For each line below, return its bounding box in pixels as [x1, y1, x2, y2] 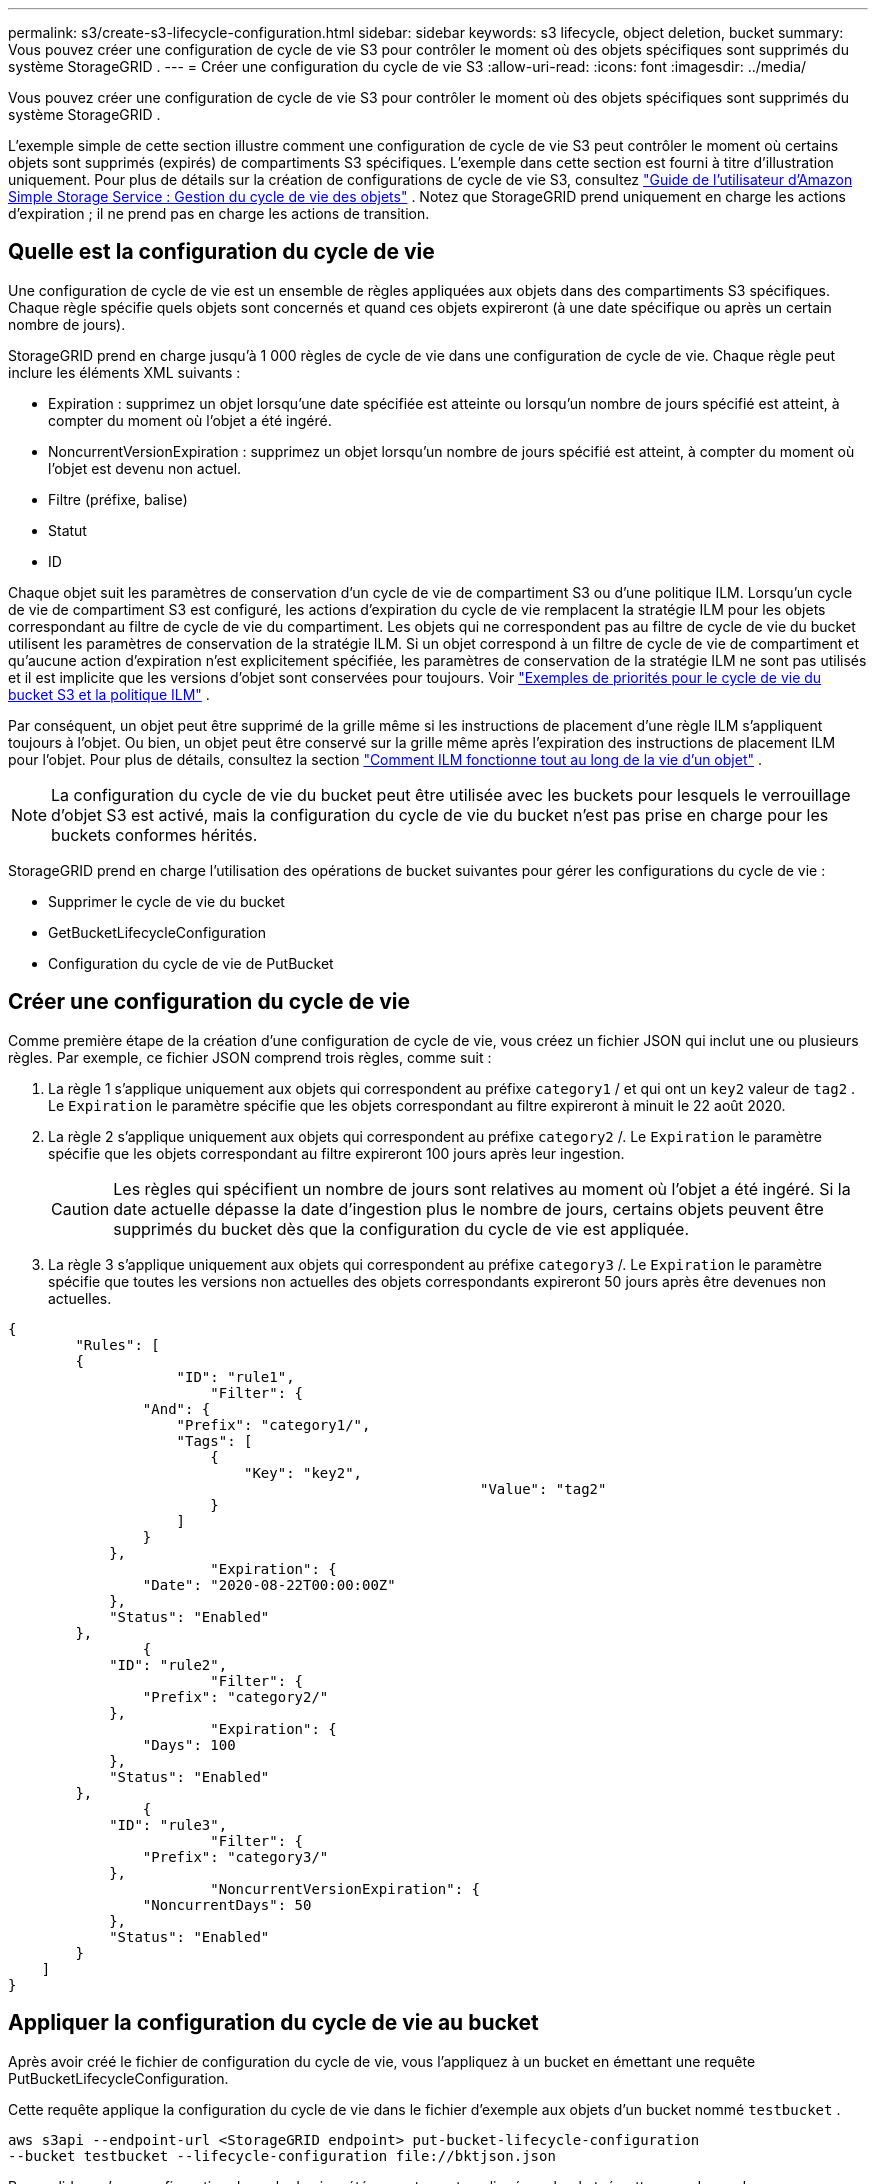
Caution [51, 1198, 110, 1219]
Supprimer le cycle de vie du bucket [48, 892, 285, 910]
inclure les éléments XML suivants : [8, 363, 241, 381]
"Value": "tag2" [480, 1480, 607, 1497]
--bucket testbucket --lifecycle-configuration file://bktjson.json [8, 2147, 556, 2164]
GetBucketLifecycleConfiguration [48, 923, 266, 941]
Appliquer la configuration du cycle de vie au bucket [8, 2010, 539, 2036]
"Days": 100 [142, 1736, 236, 1753]
